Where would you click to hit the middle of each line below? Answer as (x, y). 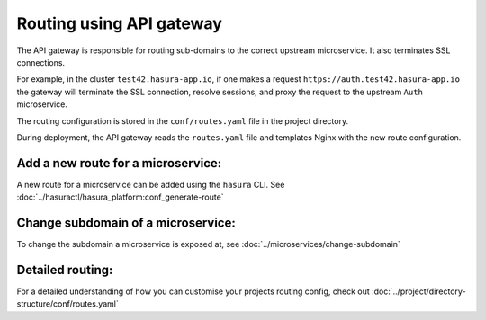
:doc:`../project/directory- (419, 291)
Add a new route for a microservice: (119, 163)
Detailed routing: (65, 270)
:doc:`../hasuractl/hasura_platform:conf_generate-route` (120, 197)
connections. (41, 62)
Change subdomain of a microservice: (126, 223)
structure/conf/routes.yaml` (67, 304)
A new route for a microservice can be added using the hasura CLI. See (151, 184)
